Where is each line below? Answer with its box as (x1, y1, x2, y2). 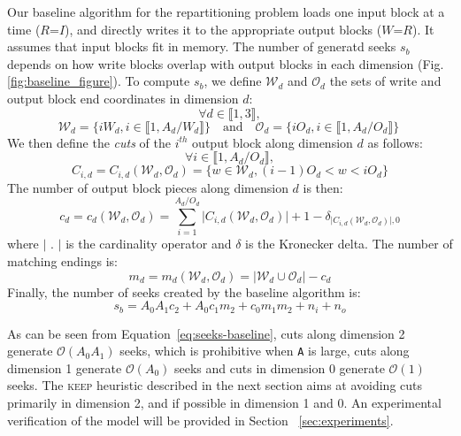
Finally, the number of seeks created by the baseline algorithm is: (7, 282, 361, 301)
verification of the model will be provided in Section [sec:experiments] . (7, 410, 394, 429)
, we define (204, 72, 262, 90)
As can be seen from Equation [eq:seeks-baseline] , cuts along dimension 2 (7, 324, 405, 342)
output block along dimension (192, 133, 353, 151)
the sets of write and (329, 72, 442, 90)
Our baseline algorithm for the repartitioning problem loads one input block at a (7, 3, 445, 20)
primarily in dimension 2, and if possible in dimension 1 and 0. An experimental (7, 394, 442, 411)
